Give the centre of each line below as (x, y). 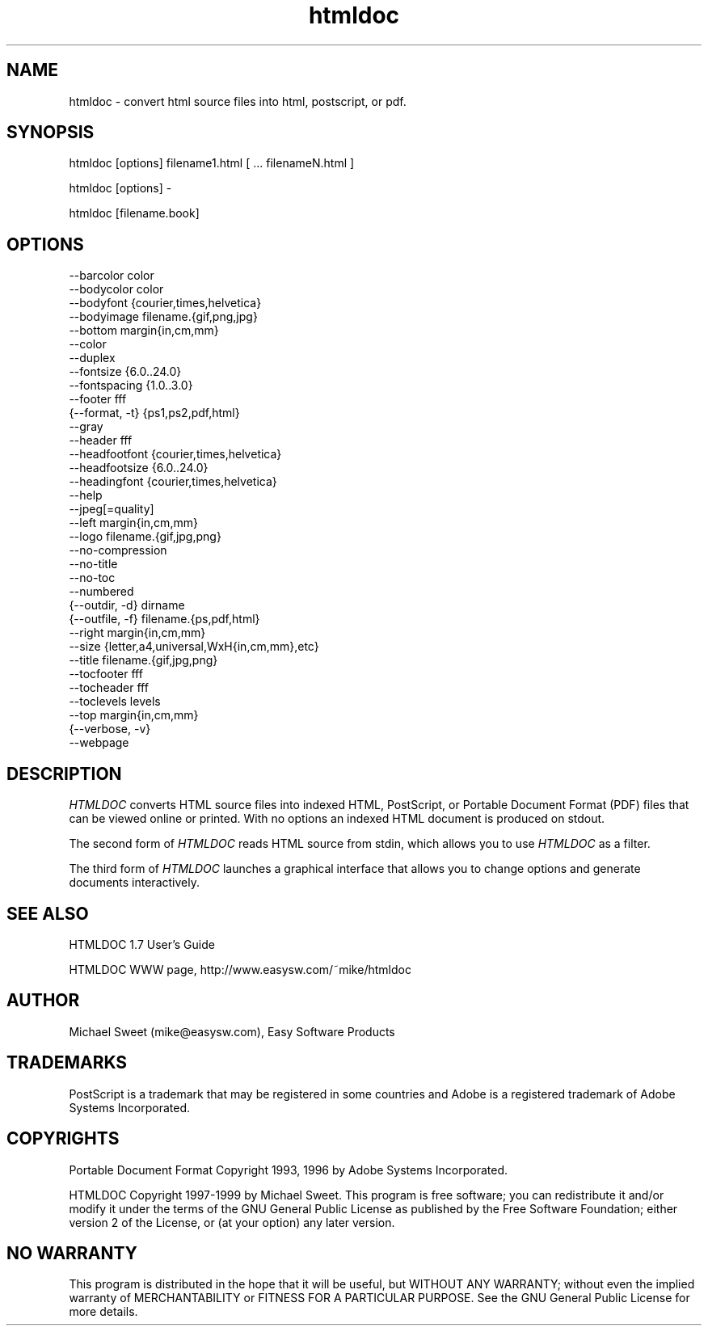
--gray (86, 427)
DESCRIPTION (64, 773)
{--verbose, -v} (110, 729)
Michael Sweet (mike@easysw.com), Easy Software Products (232, 1031)
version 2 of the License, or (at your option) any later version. (232, 1222)
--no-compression (118, 550)
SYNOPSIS (51, 133)
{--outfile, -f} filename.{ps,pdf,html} (164, 619)
